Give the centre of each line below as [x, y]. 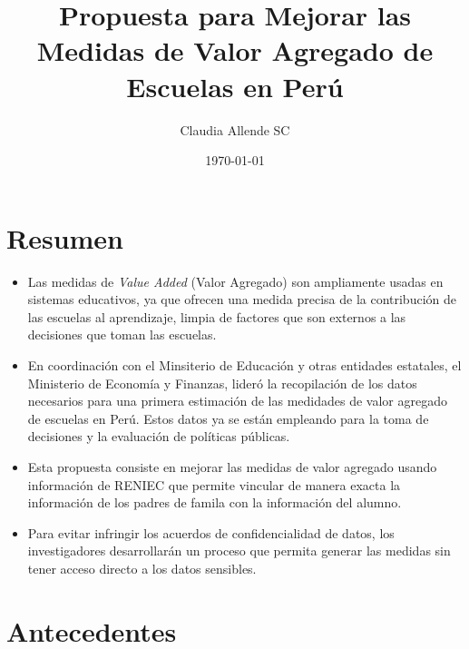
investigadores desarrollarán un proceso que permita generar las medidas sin [239, 551]
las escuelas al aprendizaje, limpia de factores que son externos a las [217, 316]
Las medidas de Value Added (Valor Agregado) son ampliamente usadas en [235, 281]
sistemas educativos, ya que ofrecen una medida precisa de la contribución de [242, 299]
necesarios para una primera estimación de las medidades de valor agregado [237, 401]
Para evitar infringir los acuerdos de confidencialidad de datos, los [211, 532]
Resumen [65, 237]
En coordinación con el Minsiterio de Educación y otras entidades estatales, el [244, 365]
